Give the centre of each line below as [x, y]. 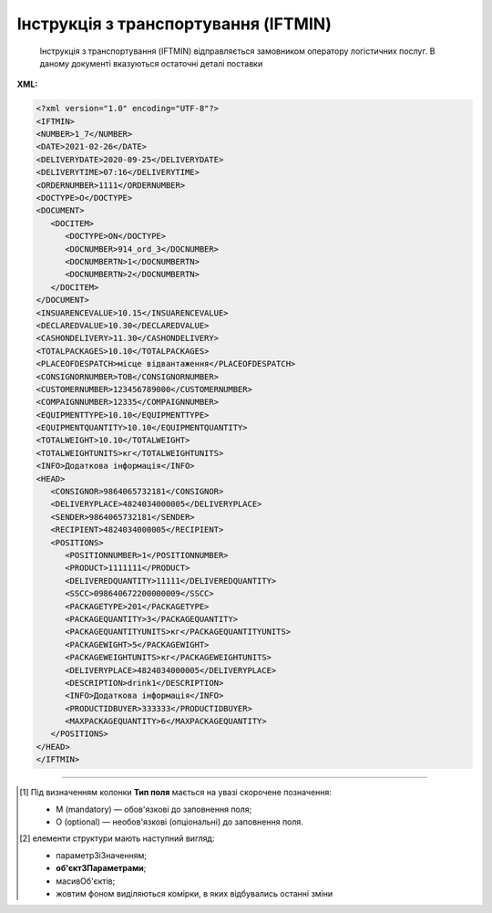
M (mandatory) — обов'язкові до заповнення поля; [154, 809]
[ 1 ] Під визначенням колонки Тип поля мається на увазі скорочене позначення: [176, 793]
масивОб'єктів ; [86, 881]
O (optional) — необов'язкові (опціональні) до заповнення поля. [180, 822]
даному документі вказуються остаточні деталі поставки [151, 63]
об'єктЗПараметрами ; [101, 868]
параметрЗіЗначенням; [102, 855]
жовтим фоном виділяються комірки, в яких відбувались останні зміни [195, 893]
